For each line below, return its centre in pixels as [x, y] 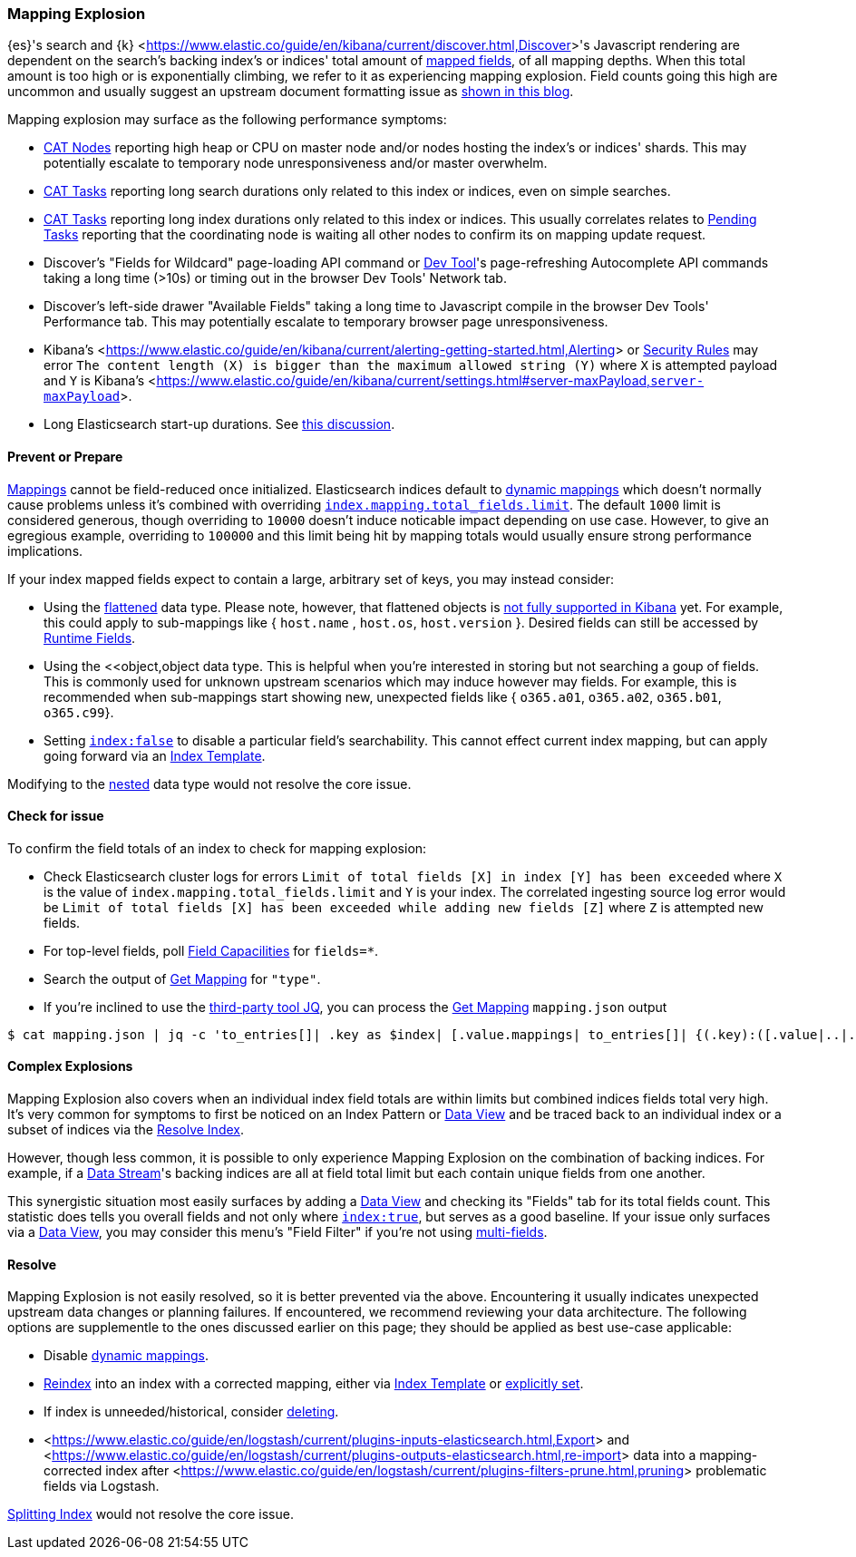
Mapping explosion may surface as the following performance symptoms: [227, 120]
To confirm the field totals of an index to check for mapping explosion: [217, 848]
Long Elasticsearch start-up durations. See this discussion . [219, 424]
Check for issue [56, 816]
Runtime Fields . [90, 637]
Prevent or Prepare [65, 456]
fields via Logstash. [102, 1486]
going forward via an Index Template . [155, 755]
